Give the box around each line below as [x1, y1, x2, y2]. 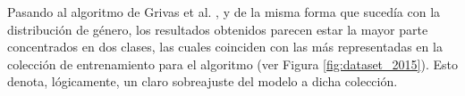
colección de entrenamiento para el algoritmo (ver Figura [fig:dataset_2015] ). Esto [7, 54, 458, 73]
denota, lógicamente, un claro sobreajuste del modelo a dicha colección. [7, 72, 398, 91]
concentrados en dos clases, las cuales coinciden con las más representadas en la [7, 37, 443, 56]
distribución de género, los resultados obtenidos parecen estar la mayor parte [7, 20, 428, 38]
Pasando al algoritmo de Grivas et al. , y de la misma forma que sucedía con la [7, 3, 441, 20]
